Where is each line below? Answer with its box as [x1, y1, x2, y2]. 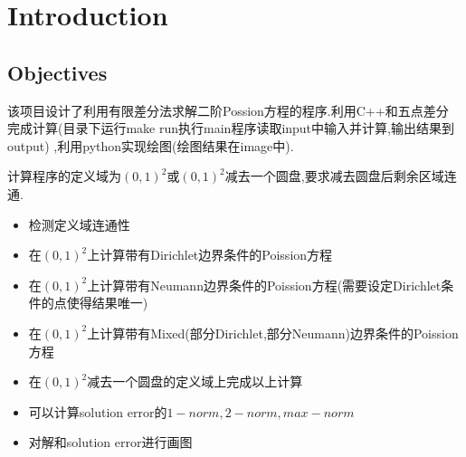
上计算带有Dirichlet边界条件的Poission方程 [87, 245, 333, 264]
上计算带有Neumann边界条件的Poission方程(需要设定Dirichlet [87, 275, 442, 294]
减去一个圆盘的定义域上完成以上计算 [87, 372, 303, 391]
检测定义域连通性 [28, 214, 130, 233]
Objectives [7, 58, 108, 86]
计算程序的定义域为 [7, 167, 121, 186]
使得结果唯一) [66, 293, 148, 312]
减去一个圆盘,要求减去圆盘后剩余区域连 [224, 167, 457, 186]
